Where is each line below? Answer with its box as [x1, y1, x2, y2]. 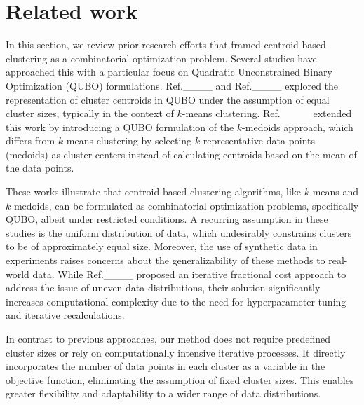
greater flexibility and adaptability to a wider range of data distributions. [6, 386, 321, 401]
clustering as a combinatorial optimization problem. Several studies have [6, 50, 317, 65]
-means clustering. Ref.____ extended [182, 106, 352, 121]
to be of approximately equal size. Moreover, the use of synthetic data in [6, 239, 318, 254]
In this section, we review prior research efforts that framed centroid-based [6, 37, 326, 52]
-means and [309, 184, 359, 199]
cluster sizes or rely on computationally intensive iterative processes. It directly [6, 345, 346, 359]
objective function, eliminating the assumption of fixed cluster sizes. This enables [6, 372, 354, 387]
